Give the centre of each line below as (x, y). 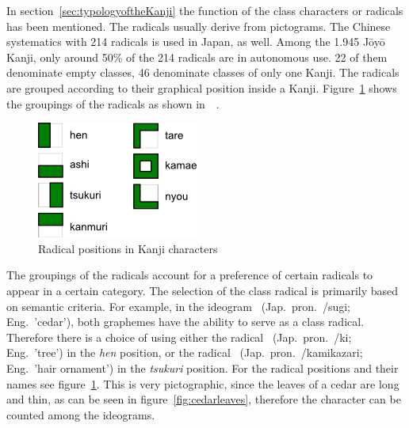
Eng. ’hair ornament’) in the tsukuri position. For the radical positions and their (203, 367)
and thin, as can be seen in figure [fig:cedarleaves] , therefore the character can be (204, 399)
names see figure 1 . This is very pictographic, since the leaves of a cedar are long (203, 383)
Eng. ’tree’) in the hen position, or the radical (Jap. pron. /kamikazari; (185, 352)
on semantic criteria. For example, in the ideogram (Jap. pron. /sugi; (178, 306)
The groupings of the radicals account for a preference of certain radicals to (190, 275)
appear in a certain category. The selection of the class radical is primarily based (203, 290)
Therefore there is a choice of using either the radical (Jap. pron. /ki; (179, 337)
